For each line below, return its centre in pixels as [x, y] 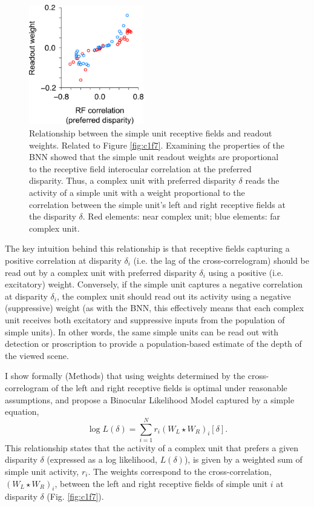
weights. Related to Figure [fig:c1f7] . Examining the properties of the [157, 145]
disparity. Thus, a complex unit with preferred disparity [132, 180]
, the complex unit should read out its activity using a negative [174, 296]
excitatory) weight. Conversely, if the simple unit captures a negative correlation [154, 284]
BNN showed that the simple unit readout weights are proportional [154, 157]
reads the [262, 180]
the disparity [53, 216]
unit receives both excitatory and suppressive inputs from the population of [145, 319]
